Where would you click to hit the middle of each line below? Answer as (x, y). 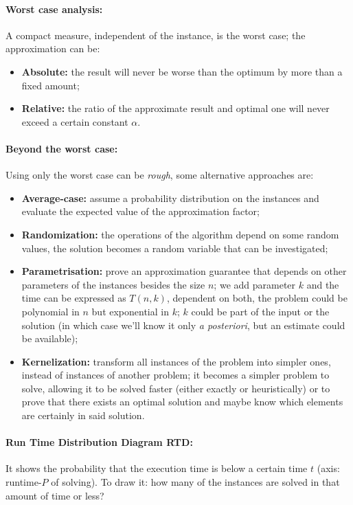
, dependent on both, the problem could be (257, 298)
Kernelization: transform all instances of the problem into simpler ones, (176, 361)
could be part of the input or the (260, 311)
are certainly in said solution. (83, 415)
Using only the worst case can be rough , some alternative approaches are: (160, 175)
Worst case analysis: (54, 9)
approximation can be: (53, 48)
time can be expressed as (74, 298)
